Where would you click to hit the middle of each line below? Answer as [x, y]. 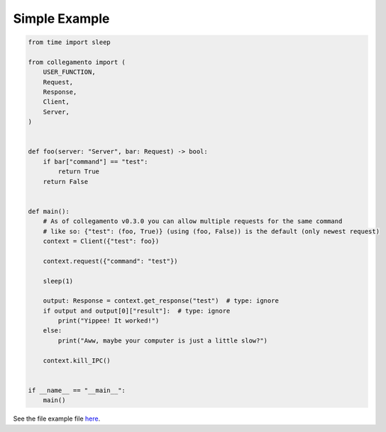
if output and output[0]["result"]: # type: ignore [137, 310]
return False [66, 182]
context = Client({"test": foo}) [101, 241]
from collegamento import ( [77, 62]
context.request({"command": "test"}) [110, 261]
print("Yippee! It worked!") [109, 321]
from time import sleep [70, 42]
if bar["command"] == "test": [95, 161]
